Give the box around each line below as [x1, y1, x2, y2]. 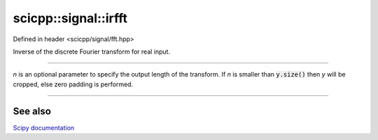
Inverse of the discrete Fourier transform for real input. [13, 47, 171, 56]
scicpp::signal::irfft [13, 10, 127, 26]
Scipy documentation [13, 123, 75, 132]
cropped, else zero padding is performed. [13, 80, 133, 88]
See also [13, 105, 52, 117]
